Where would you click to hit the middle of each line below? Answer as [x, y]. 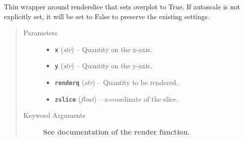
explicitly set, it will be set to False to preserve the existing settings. [107, 16]
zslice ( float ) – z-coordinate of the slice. [116, 99]
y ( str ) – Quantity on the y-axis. [103, 66]
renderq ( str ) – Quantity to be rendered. [116, 82]
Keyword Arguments [54, 115]
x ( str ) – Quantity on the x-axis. [103, 49]
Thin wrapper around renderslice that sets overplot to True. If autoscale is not [122, 6]
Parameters [40, 33]
